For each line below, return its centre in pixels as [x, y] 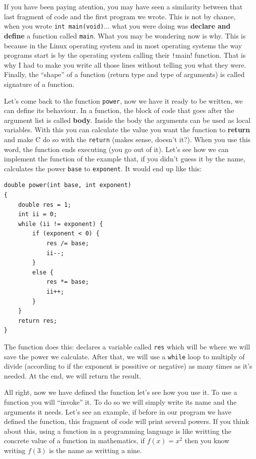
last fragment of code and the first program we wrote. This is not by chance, [120, 16]
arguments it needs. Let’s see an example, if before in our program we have [118, 411]
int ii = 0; [38, 214]
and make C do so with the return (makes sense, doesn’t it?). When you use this [127, 139]
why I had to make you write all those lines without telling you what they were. [125, 64]
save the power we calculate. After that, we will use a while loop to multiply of [125, 356]
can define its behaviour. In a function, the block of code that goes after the [119, 110]
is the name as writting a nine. [95, 450]
